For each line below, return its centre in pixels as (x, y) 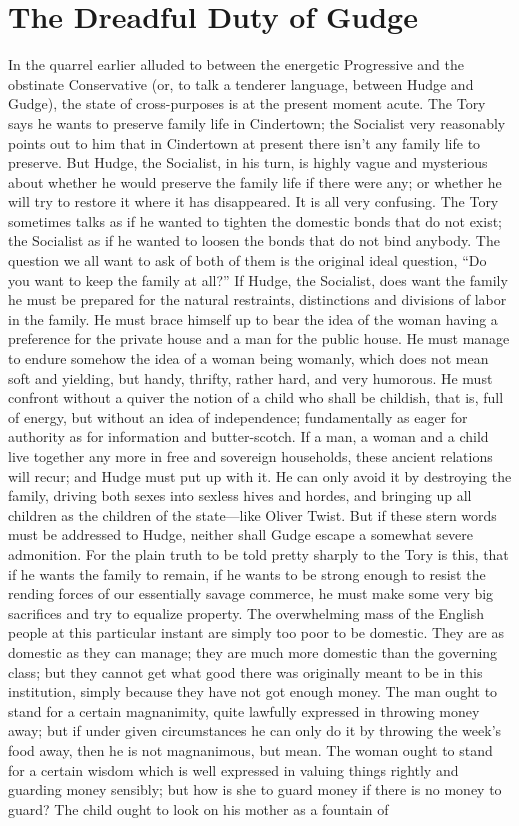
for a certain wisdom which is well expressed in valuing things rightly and (233, 769)
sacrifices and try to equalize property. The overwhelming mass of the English (246, 612)
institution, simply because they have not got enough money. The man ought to (253, 691)
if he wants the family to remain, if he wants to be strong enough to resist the (247, 573)
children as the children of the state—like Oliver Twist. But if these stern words (252, 514)
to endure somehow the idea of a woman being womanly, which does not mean (248, 358)
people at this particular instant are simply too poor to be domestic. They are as (256, 632)
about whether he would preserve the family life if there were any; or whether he (255, 181)
